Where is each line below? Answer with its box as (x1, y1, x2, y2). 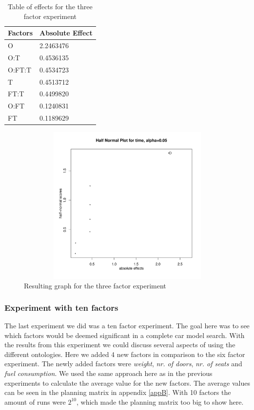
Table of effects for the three (8, 1, 93, 11)
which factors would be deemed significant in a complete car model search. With (4, 330, 245, 340)
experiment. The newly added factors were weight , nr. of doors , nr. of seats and (4, 358, 242, 369)
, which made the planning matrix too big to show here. (77, 396, 244, 407)
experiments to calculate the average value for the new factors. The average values (4, 377, 250, 388)
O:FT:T (8, 64, 32, 74)
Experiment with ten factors (4, 301, 118, 313)
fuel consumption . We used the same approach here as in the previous (4, 368, 213, 378)
